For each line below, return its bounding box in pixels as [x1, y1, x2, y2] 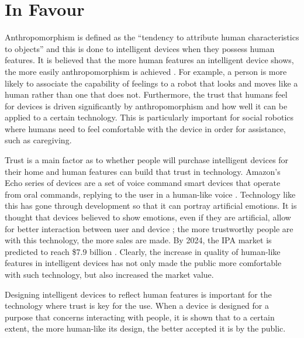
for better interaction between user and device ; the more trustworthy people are [5, 222, 293, 234]
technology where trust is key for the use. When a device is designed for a [5, 299, 270, 312]
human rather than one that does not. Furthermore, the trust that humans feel [5, 88, 288, 101]
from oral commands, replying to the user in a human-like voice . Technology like [5, 188, 296, 200]
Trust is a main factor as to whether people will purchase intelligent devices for [5, 154, 289, 166]
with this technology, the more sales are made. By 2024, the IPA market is [5, 234, 272, 246]
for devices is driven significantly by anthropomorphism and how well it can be [5, 99, 288, 112]
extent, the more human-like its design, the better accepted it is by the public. [5, 322, 286, 334]
